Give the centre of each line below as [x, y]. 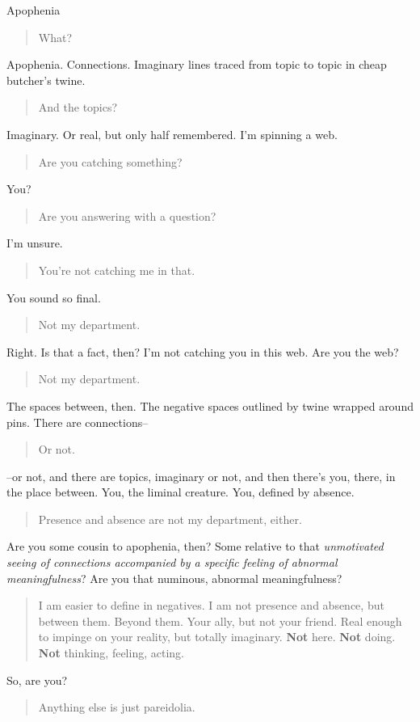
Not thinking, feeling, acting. [111, 653]
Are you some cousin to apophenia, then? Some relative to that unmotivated [195, 546]
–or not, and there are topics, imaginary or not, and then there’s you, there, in [201, 476]
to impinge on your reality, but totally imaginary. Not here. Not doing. [217, 637]
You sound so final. [54, 297]
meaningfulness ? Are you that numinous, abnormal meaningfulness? [174, 578]
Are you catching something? [110, 161]
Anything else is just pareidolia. [117, 707]
